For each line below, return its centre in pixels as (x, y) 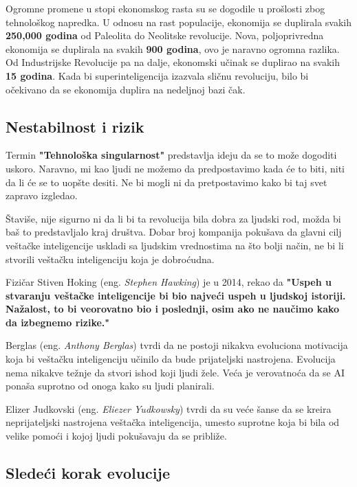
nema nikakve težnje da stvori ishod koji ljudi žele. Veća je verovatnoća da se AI (175, 372)
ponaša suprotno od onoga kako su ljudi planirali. (110, 386)
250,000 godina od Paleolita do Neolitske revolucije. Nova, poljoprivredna (165, 35)
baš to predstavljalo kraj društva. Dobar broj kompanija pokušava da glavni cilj (174, 232)
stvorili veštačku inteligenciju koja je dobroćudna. (110, 259)
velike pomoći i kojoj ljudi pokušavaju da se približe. (116, 436)
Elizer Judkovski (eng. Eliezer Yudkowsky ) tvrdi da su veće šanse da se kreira (169, 408)
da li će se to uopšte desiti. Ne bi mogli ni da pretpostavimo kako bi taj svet (166, 182)
